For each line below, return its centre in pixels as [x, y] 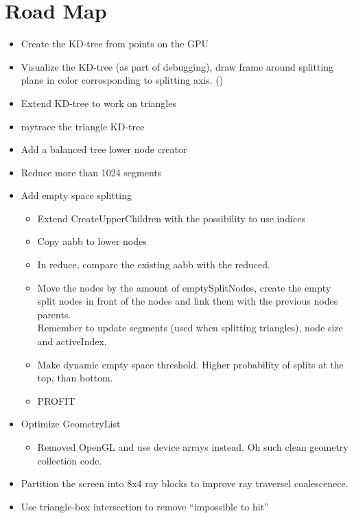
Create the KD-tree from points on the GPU [115, 44]
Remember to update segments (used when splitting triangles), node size [190, 328]
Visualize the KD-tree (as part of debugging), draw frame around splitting [177, 66]
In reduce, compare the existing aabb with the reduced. [154, 264]
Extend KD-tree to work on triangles [98, 103]
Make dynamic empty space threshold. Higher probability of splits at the [190, 364]
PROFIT [56, 400]
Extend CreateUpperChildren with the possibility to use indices [171, 218]
